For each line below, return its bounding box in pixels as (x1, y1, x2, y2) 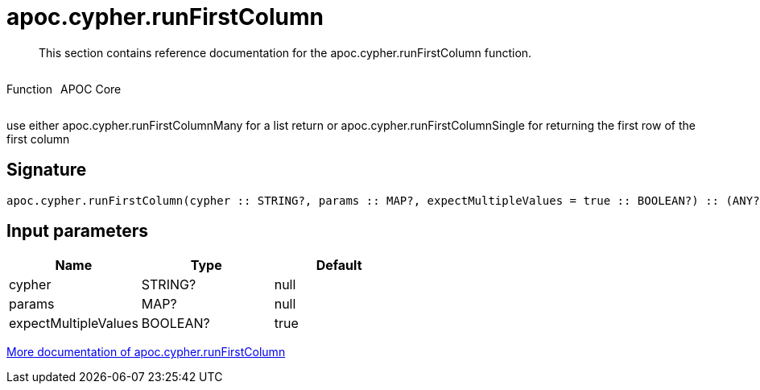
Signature (6, 160, 87, 180)
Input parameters (6, 221, 149, 242)
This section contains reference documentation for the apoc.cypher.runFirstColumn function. (39, 45, 532, 60)
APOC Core (60, 81, 122, 96)
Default (316, 257, 362, 274)
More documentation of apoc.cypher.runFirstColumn (6, 345, 286, 359)
